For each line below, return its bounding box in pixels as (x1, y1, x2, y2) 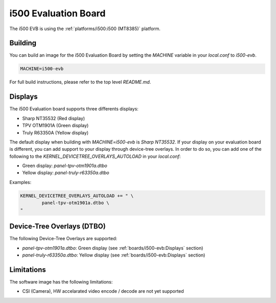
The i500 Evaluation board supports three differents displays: (9, 106, 139, 112)
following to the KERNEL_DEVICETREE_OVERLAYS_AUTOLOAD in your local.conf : (9, 153, 181, 159)
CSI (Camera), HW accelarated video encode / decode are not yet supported (22, 288, 184, 294)
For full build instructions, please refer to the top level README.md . (9, 79, 151, 85)
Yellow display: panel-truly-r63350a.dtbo (22, 170, 109, 176)
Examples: (9, 179, 32, 185)
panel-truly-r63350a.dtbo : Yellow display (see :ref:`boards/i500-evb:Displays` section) (22, 252, 205, 258)
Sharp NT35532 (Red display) (22, 115, 85, 121)
